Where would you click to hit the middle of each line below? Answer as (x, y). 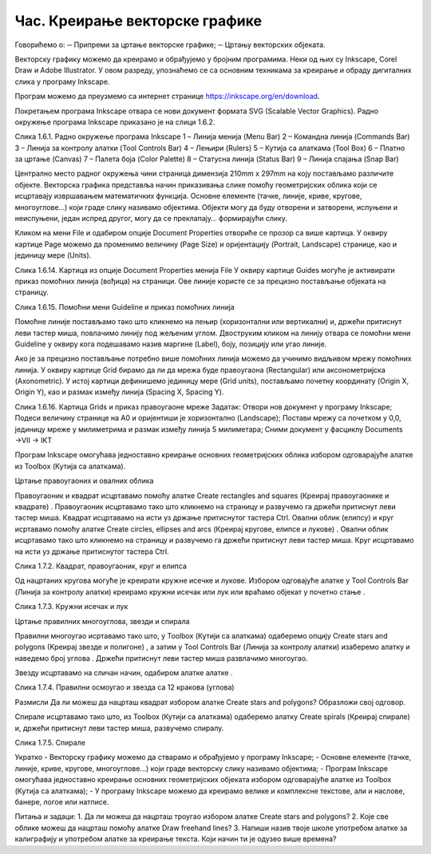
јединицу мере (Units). (53, 255)
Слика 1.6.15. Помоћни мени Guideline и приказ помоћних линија (125, 306)
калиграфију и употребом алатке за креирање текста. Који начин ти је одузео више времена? (176, 839)
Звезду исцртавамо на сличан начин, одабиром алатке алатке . (124, 673)
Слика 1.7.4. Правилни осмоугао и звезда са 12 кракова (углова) (125, 687)
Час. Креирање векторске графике (138, 21)
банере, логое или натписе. (62, 801)
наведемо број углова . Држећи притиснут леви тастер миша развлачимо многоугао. (161, 658)
